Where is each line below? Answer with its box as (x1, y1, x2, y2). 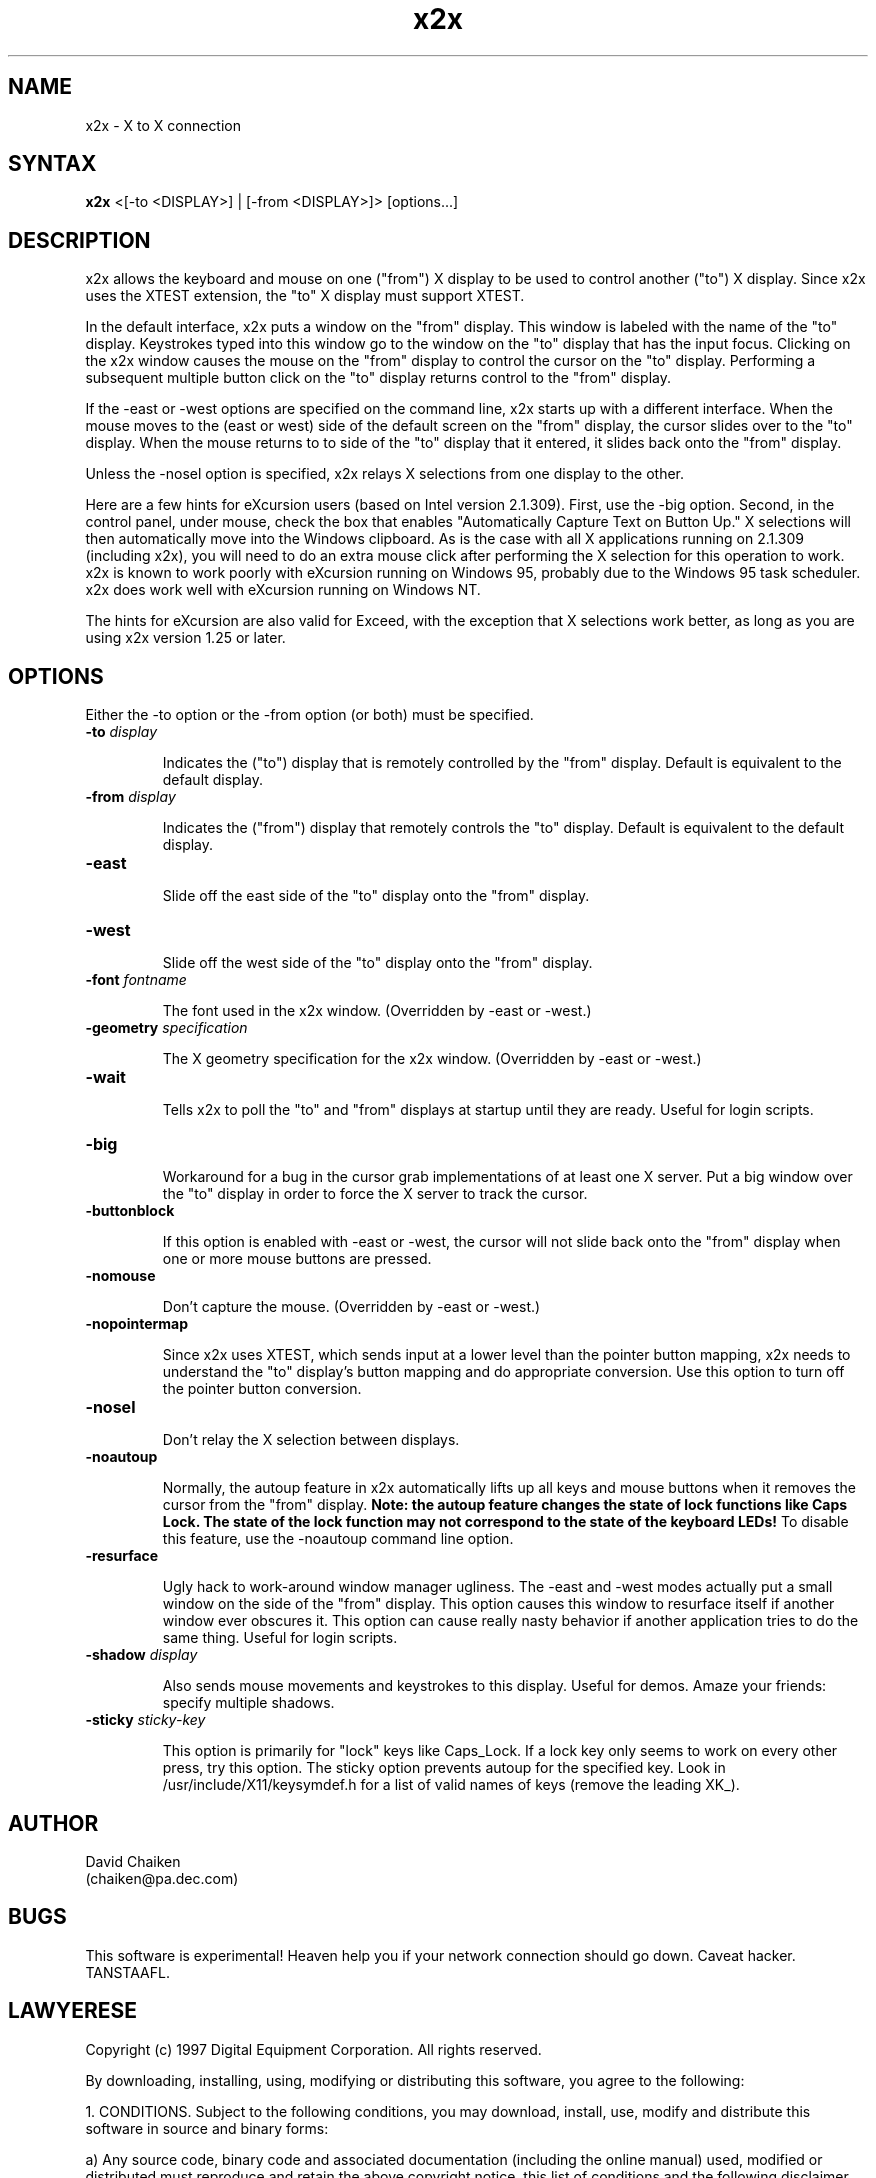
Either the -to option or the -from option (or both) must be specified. (85, 706, 534, 724)
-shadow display (85, 1646, 198, 1664)
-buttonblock (85, 1202, 175, 1220)
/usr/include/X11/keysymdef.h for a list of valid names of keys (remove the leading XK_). (162, 1776, 740, 1794)
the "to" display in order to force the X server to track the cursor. (162, 1185, 588, 1203)
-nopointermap (85, 1315, 189, 1333)
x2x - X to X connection (85, 116, 242, 134)
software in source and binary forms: (85, 2119, 329, 2137)
